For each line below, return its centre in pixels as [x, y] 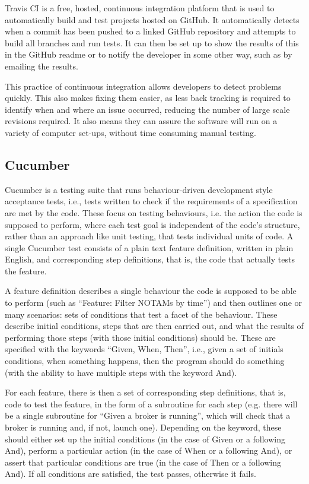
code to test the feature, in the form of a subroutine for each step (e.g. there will [151, 404]
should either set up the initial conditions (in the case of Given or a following [145, 439]
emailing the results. [42, 66]
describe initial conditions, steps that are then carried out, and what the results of [154, 326]
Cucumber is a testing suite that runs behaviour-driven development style [139, 189]
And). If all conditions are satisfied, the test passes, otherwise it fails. [130, 474]
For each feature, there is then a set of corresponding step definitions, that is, [145, 392]
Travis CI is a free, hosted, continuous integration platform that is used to [140, 8]
